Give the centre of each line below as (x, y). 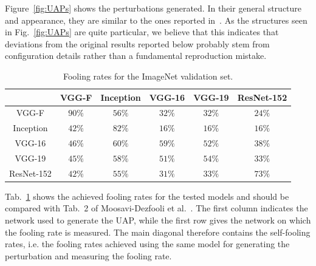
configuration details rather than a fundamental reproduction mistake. (136, 56)
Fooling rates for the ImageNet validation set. (148, 76)
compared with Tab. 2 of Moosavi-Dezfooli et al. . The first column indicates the (156, 208)
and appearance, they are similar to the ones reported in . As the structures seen (156, 20)
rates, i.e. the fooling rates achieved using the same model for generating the (147, 244)
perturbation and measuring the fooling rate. (88, 255)
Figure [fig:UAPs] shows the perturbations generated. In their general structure (153, 8)
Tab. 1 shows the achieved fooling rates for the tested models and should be (147, 196)
